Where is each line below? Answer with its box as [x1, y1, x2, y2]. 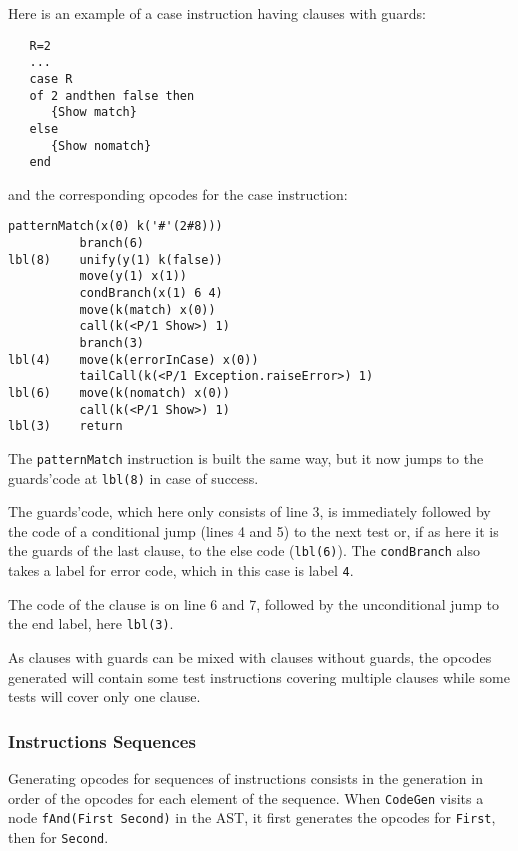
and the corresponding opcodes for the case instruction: [8, 183, 348, 204]
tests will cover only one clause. [8, 686, 201, 707]
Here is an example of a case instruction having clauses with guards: [8, 3, 426, 23]
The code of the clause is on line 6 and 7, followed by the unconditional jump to [8, 593, 499, 614]
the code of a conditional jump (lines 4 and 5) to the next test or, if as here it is [8, 520, 499, 541]
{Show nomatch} [50, 138, 152, 153]
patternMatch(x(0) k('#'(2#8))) [8, 219, 223, 234]
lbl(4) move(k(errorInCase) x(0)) [8, 352, 259, 367]
